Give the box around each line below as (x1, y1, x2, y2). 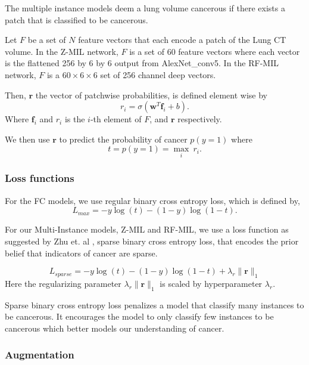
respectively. (177, 113, 222, 125)
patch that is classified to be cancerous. (5, 13, 148, 26)
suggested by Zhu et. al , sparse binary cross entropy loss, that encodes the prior (5, 234, 299, 247)
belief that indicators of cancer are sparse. (5, 246, 158, 259)
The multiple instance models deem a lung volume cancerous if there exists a (5, 2, 285, 14)
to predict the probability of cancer (59, 132, 188, 145)
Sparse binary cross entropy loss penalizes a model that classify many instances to (5, 298, 304, 311)
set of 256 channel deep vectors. (100, 68, 216, 81)
